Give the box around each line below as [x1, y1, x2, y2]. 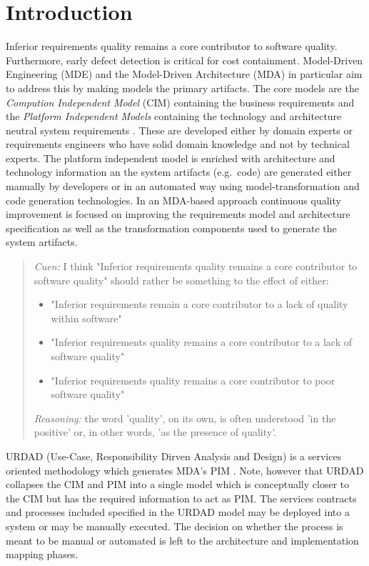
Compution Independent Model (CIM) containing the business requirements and [6, 94, 355, 109]
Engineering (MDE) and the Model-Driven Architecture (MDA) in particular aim [6, 66, 363, 81]
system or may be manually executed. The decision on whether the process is [6, 518, 343, 533]
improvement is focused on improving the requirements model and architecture [6, 207, 350, 222]
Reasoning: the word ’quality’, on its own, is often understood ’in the [34, 410, 336, 425]
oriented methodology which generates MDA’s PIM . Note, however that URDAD [6, 462, 364, 477]
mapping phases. [6, 547, 79, 562]
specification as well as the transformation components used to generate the [6, 220, 337, 235]
